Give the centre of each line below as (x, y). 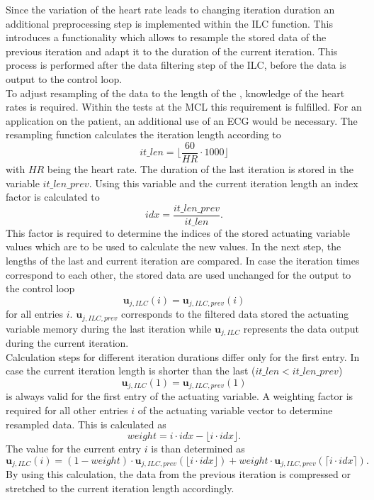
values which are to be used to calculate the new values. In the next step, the (174, 246)
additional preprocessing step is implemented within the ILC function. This (169, 23)
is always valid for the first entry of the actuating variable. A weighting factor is (180, 396)
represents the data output (301, 328)
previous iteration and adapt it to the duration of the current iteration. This (172, 51)
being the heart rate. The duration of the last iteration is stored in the (200, 169)
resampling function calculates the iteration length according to (143, 134)
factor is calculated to (53, 197)
